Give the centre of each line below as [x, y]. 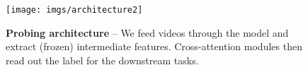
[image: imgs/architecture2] [74, 10]
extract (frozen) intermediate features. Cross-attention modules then [154, 46]
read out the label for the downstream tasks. [102, 60]
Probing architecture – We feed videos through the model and [147, 32]
